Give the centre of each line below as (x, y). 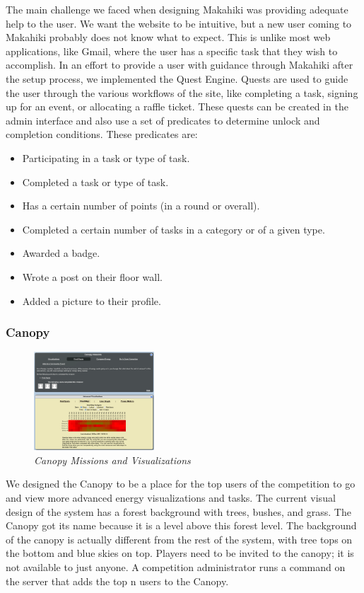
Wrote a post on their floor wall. (92, 276)
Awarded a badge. (61, 253)
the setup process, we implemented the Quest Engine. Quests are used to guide (177, 78)
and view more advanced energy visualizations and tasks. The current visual (171, 498)
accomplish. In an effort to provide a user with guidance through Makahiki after (180, 65)
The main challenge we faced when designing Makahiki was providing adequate (177, 9)
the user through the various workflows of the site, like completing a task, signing (182, 92)
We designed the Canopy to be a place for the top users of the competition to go (181, 484)
